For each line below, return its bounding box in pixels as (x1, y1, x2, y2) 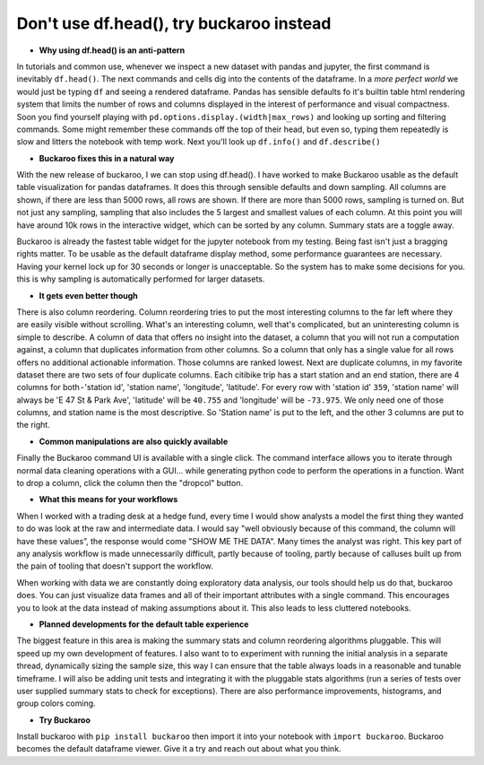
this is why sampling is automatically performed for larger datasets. (16, 274, 265, 284)
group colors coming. (16, 698, 96, 708)
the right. (16, 420, 51, 430)
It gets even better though (39, 290, 138, 300)
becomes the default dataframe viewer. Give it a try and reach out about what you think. (16, 743, 341, 754)
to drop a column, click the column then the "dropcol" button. (16, 478, 244, 489)
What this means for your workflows (39, 494, 178, 505)
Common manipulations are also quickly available (39, 436, 229, 447)
